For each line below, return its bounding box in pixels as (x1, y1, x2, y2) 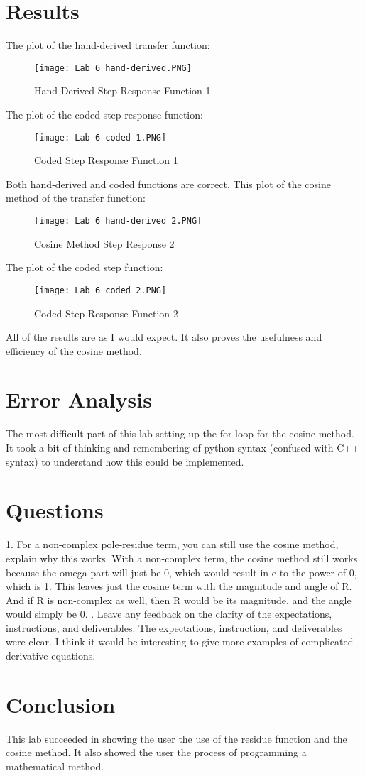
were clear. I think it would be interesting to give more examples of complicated (6, 634, 354, 649)
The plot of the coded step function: (6, 260, 163, 275)
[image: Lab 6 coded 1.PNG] (34, 132, 167, 143)
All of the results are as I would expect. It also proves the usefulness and (6, 329, 322, 344)
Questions (6, 496, 104, 525)
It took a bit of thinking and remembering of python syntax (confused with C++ (6, 440, 360, 454)
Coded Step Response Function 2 (34, 305, 178, 320)
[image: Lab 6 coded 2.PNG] (34, 285, 167, 295)
